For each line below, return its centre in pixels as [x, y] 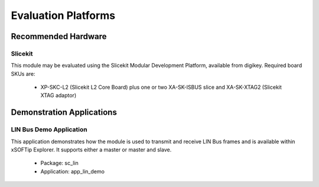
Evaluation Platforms [63, 15]
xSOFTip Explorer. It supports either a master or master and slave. [91, 150]
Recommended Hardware [59, 36]
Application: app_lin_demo [72, 171]
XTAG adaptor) [58, 95]
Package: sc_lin [60, 163]
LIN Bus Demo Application [49, 130]
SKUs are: [23, 73]
